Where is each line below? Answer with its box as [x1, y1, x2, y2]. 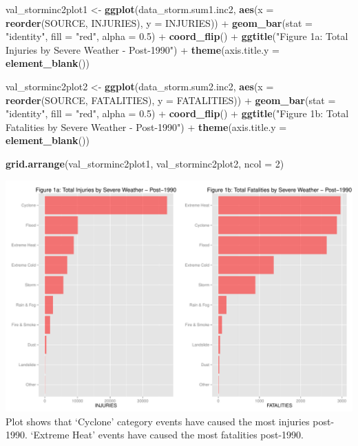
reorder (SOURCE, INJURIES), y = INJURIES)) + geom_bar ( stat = [6, 15, 313, 30]
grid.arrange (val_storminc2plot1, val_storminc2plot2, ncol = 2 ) [6, 156, 284, 170]
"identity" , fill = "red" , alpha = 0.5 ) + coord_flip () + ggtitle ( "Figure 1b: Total [6, 106, 349, 121]
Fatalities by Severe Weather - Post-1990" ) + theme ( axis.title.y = [6, 119, 287, 134]
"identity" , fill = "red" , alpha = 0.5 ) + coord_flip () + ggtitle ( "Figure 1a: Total [6, 29, 348, 43]
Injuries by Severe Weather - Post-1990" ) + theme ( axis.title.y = [6, 42, 280, 57]
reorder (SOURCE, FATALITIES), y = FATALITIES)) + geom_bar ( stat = [6, 92, 336, 107]
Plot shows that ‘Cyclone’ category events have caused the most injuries [6, 414, 310, 428]
